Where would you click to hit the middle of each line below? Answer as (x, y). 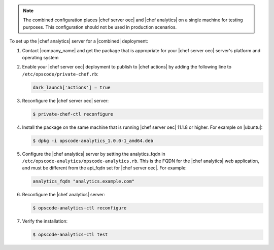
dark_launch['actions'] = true (72, 87)
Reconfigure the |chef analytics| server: (63, 195)
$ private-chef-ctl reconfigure (73, 114)
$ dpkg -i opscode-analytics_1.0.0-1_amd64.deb (93, 140)
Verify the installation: (45, 221)
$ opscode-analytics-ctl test (70, 235)
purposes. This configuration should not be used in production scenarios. (100, 27)
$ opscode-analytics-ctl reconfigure (80, 208)
